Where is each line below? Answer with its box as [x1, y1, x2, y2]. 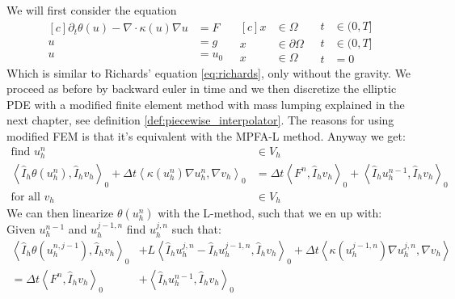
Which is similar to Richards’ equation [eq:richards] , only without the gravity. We [6, 64, 411, 81]
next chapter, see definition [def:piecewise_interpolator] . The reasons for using [6, 112, 394, 128]
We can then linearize [6, 204, 114, 221]
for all [11, 191, 40, 203]
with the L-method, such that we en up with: [158, 204, 382, 221]
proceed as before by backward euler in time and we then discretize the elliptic [6, 80, 397, 97]
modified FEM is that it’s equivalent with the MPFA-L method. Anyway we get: [6, 128, 406, 145]
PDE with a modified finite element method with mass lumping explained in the [6, 95, 405, 112]
